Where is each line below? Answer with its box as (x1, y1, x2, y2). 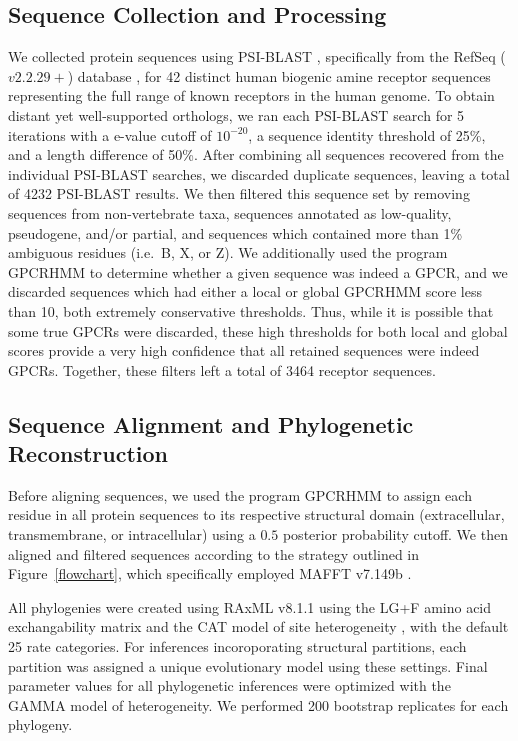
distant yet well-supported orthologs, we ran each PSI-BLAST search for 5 (8, 104, 465, 125)
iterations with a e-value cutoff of (8, 124, 212, 145)
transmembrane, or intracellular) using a (8, 524, 256, 545)
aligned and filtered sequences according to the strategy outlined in (8, 543, 420, 564)
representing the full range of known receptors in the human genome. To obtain (8, 85, 495, 106)
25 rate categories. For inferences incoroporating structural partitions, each (8, 636, 467, 657)
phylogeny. (8, 714, 73, 735)
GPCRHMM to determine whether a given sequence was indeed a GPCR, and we (8, 261, 508, 282)
